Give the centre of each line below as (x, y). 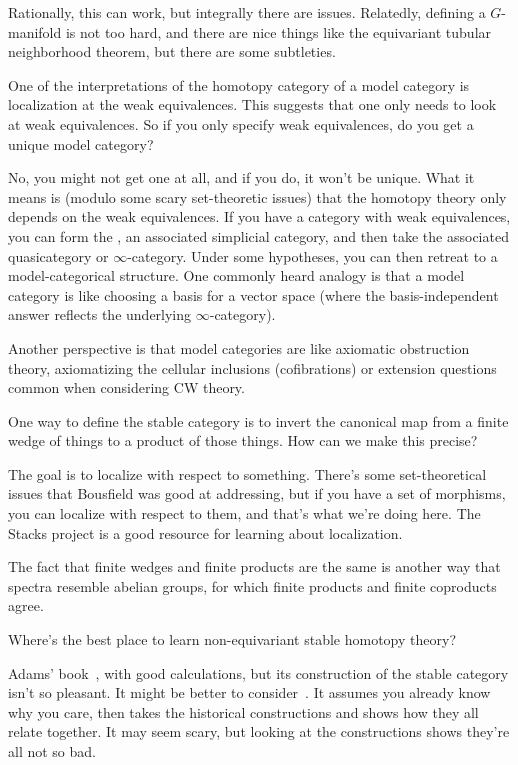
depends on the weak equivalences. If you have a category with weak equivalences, (259, 216)
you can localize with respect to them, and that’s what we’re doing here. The (244, 513)
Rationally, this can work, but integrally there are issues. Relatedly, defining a (247, 12)
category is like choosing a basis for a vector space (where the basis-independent (253, 294)
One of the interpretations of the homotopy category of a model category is (239, 84)
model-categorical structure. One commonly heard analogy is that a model (236, 275)
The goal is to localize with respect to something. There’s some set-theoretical (247, 473)
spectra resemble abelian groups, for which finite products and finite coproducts (252, 585)
